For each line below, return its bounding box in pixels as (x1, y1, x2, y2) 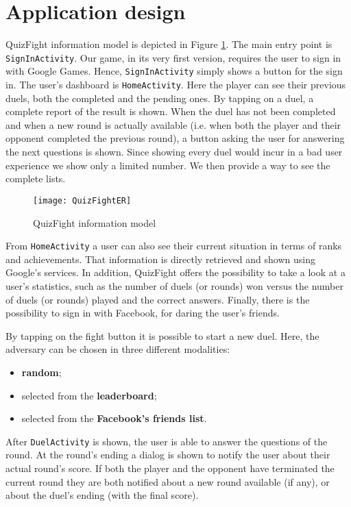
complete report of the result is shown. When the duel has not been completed (5, 104, 336, 119)
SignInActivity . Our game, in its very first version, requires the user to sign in (5, 50, 341, 64)
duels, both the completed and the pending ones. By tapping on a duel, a (5, 90, 314, 105)
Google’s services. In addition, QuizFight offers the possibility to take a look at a (5, 265, 346, 280)
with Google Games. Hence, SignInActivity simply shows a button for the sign (5, 64, 343, 78)
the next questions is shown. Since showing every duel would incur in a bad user (5, 145, 343, 159)
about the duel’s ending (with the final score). (5, 488, 199, 502)
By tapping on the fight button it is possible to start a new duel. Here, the (5, 328, 319, 343)
